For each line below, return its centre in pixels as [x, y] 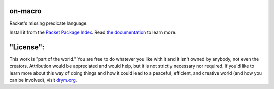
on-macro [25, 11]
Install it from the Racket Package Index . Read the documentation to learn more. [93, 32]
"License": [27, 47]
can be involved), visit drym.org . [43, 80]
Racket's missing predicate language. [49, 23]
